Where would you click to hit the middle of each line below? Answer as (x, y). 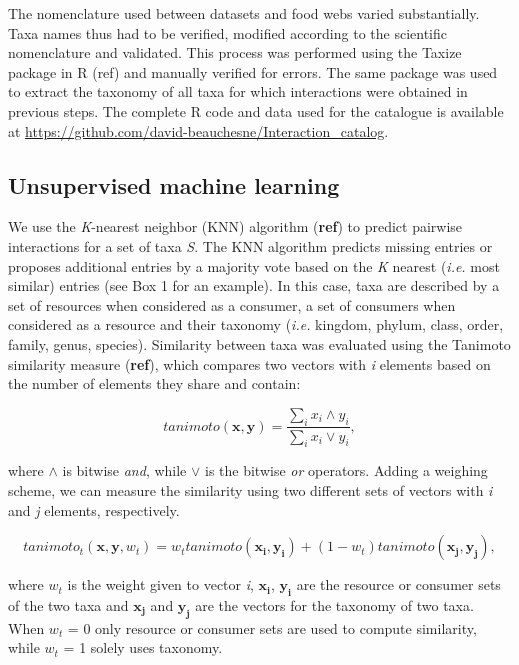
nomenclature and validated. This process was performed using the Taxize (235, 52)
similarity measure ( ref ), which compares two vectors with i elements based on (249, 363)
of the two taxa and (68, 604)
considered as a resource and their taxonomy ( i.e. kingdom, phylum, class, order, (256, 324)
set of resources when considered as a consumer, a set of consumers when (232, 304)
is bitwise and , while (124, 470)
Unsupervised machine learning (174, 184)
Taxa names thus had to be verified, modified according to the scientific (227, 32)
